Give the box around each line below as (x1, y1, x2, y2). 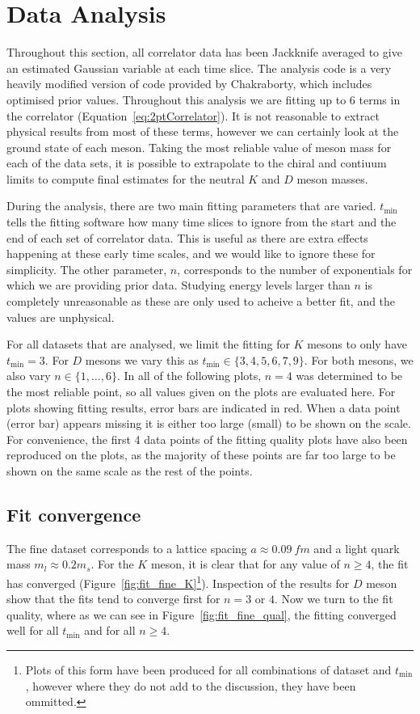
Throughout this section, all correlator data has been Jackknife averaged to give (6, 44, 402, 61)
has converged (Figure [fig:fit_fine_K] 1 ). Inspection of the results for (6, 572, 350, 591)
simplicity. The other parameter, (6, 260, 167, 277)
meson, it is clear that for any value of (150, 556, 340, 572)
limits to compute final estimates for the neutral (6, 170, 245, 187)
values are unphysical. (6, 308, 115, 325)
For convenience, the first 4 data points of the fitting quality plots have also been (6, 430, 408, 447)
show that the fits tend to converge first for (6, 590, 220, 607)
